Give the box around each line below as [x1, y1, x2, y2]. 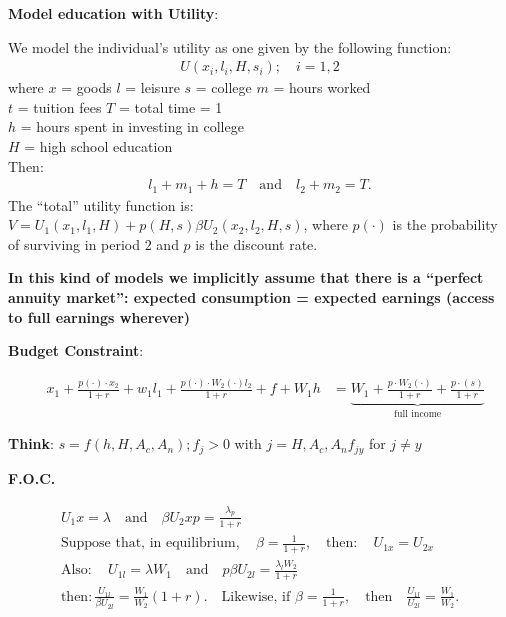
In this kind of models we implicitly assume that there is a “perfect [8, 267, 484, 288]
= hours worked [273, 77, 371, 98]
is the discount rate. [195, 233, 318, 254]
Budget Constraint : [8, 340, 144, 361]
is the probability [392, 214, 498, 235]
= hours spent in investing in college [20, 116, 244, 137]
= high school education [24, 136, 173, 156]
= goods [61, 77, 112, 98]
